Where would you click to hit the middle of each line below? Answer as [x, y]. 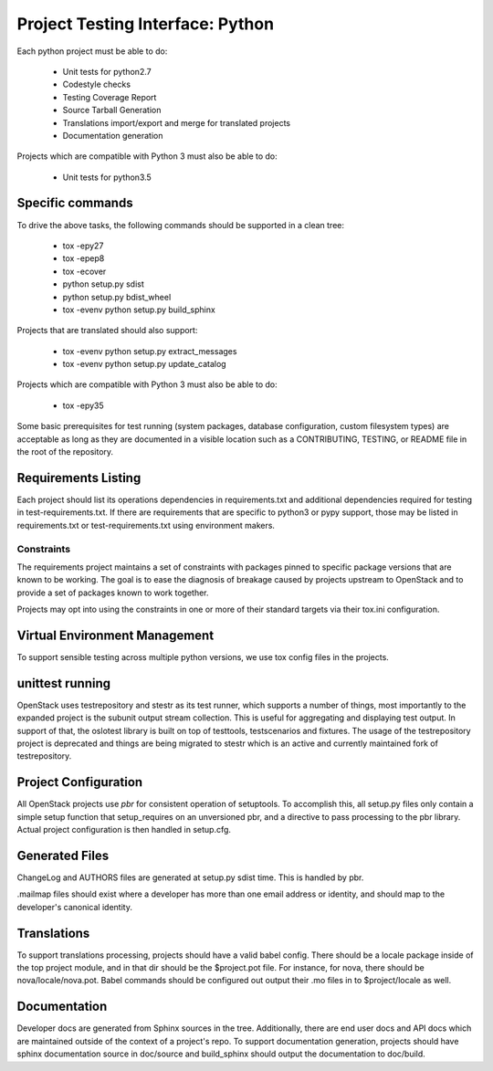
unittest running [64, 683]
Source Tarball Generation [112, 110]
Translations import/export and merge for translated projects [177, 122]
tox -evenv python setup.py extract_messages [150, 351]
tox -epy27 [83, 246]
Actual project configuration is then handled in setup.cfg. [124, 830]
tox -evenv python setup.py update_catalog [145, 364]
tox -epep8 [84, 258]
